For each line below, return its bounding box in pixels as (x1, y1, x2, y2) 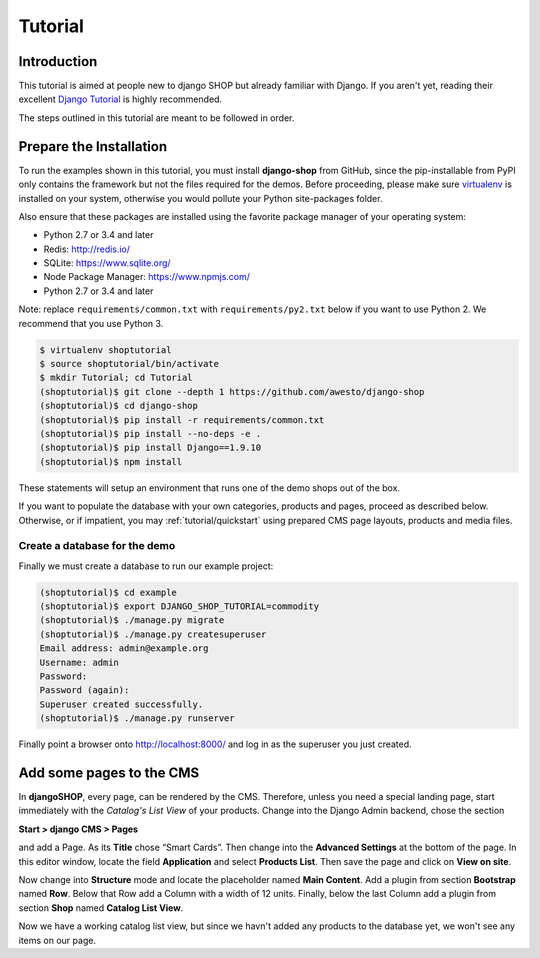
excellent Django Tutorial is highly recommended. (18, 93, 223, 105)
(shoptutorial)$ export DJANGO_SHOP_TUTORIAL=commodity (39, 601, 320, 612)
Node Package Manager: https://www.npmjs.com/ (43, 271, 250, 283)
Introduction (18, 53, 98, 70)
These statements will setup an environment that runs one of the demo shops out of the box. (18, 481, 400, 494)
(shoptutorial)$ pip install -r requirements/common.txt (39, 414, 325, 425)
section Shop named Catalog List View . (18, 901, 184, 914)
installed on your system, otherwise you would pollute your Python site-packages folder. (18, 192, 383, 204)
